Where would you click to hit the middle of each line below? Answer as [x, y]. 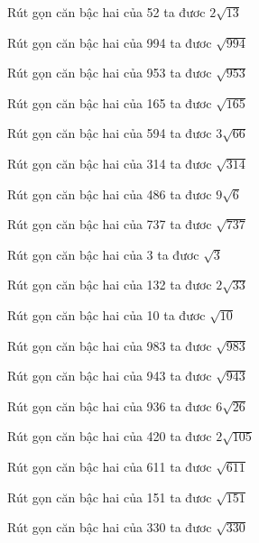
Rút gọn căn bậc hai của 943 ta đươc [110, 376]
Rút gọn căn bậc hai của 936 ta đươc [110, 405]
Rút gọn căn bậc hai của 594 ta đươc [110, 133]
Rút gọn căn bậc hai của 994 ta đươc [110, 42]
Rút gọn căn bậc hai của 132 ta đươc [110, 285]
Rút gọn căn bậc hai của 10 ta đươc [106, 314]
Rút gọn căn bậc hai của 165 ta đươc [110, 102]
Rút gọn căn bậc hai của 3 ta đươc [103, 254]
